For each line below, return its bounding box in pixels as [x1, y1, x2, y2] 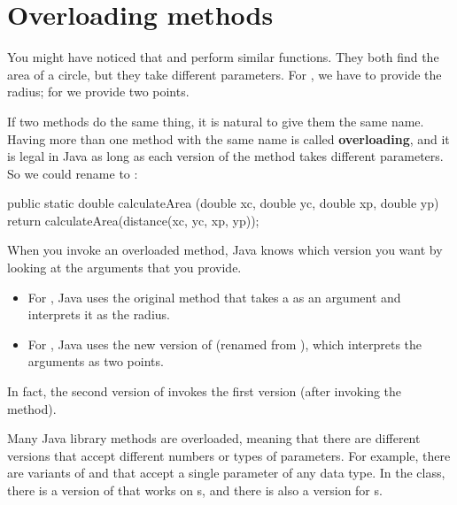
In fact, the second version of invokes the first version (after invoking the [7, 382, 402, 401]
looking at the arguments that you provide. [7, 258, 242, 277]
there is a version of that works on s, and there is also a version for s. [7, 481, 383, 499]
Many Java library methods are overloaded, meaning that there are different [7, 429, 421, 448]
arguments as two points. [27, 352, 164, 371]
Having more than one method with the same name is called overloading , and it [7, 129, 450, 148]
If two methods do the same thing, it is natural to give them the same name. [7, 111, 424, 130]
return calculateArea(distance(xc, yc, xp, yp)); [7, 210, 259, 229]
